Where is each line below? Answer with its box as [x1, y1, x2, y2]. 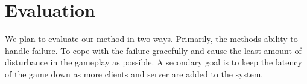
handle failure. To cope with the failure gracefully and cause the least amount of [5, 44, 302, 56]
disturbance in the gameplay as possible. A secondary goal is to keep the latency [5, 56, 302, 68]
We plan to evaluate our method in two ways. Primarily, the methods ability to [5, 32, 298, 45]
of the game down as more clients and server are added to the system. [5, 67, 264, 80]
